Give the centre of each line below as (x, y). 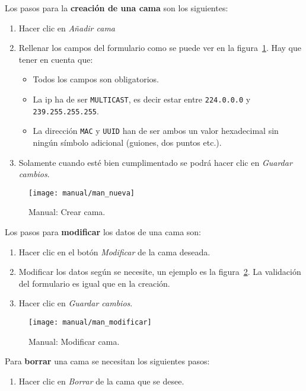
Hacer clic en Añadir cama (67, 28)
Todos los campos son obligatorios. (96, 79)
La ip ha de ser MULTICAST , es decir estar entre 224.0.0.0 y (142, 99)
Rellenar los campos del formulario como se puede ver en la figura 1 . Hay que (160, 48)
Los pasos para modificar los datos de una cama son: (103, 231)
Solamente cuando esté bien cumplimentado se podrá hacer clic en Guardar (155, 162)
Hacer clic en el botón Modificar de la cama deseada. (114, 251)
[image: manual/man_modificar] (90, 322)
